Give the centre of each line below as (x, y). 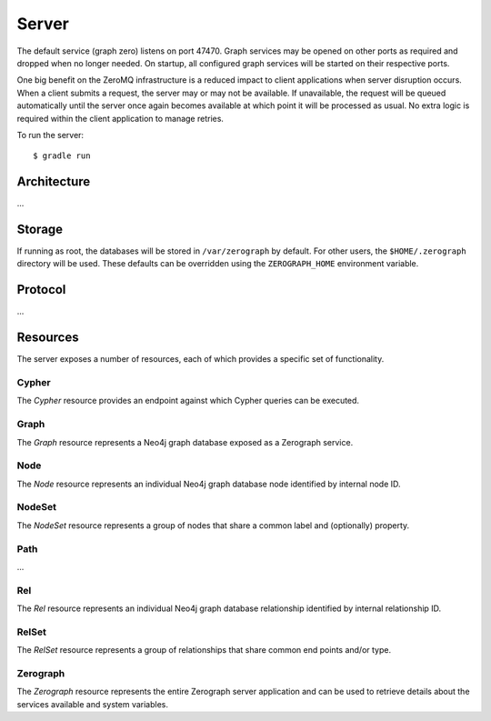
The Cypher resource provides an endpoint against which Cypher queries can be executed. (188, 401)
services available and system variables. (92, 704)
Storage (40, 229)
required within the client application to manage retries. (120, 118)
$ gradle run (62, 156)
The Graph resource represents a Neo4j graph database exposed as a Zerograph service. (185, 442)
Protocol (41, 290)
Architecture (54, 182)
